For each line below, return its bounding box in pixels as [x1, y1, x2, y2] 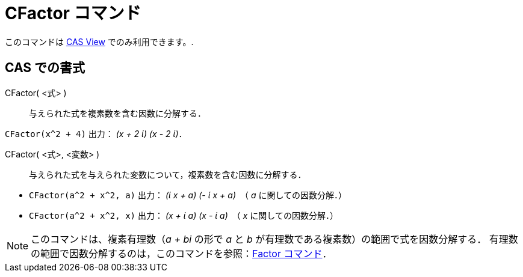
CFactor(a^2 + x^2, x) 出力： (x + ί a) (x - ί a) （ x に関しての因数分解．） [29, 210, 338, 221]
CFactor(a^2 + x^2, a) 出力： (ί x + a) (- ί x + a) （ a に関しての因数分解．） [29, 189, 347, 200]
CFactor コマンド [5, 3, 141, 23]
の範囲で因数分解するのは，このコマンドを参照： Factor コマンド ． [31, 247, 332, 260]
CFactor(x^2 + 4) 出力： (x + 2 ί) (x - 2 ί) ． [5, 128, 187, 139]
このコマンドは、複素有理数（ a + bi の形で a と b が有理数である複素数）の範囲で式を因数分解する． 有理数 [31, 233, 518, 245]
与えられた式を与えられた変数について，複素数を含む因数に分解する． [29, 169, 306, 180]
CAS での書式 [5, 60, 85, 76]
